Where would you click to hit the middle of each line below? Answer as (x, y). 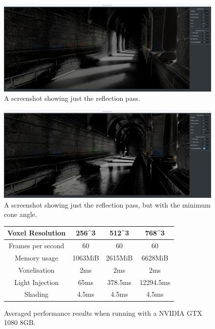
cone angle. (21, 214)
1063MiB (86, 257)
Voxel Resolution (37, 233)
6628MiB (155, 257)
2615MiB (119, 257)
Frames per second (36, 246)
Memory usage (36, 257)
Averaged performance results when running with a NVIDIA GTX (103, 313)
